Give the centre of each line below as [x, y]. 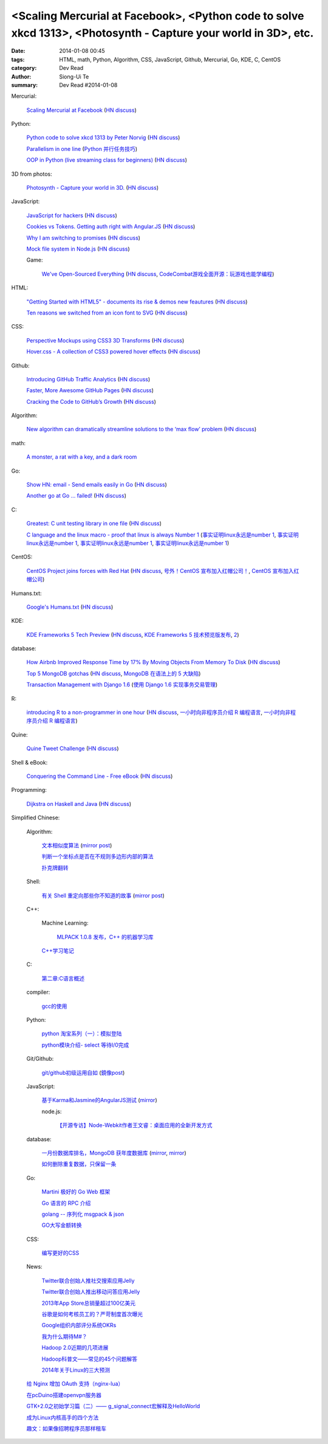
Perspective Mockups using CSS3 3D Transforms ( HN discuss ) [105, 340]
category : [24, 68]
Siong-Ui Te [74, 77]
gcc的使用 [54, 1006]
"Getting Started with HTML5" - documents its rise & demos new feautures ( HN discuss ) [137, 302]
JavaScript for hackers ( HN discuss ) [72, 215]
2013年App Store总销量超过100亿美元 [89, 1303]
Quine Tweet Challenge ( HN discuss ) [73, 749]
